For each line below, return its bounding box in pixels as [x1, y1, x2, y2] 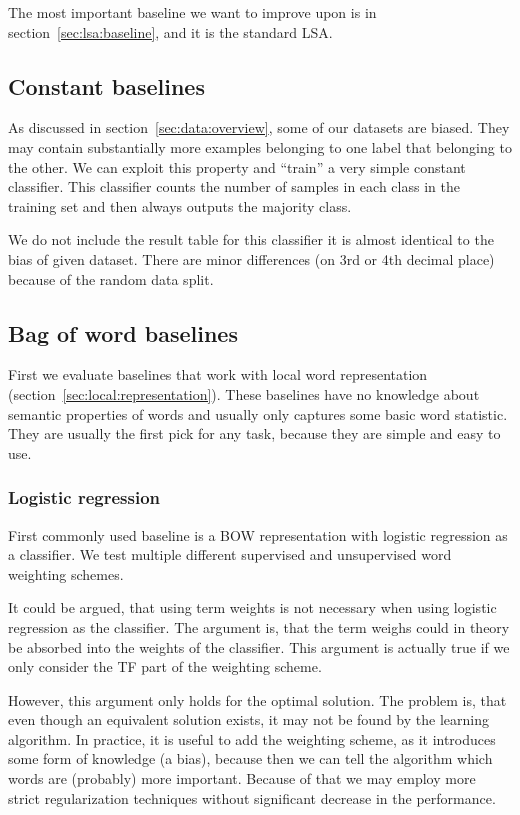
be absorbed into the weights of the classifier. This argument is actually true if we [8, 636, 510, 657]
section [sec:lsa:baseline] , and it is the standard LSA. [8, 21, 333, 42]
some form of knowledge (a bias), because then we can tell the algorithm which [8, 748, 493, 769]
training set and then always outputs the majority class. [8, 195, 352, 216]
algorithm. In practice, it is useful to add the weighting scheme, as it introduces [8, 728, 496, 749]
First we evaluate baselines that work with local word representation [8, 364, 428, 385]
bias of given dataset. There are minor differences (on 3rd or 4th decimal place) [8, 248, 495, 269]
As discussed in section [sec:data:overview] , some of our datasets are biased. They [8, 117, 510, 138]
